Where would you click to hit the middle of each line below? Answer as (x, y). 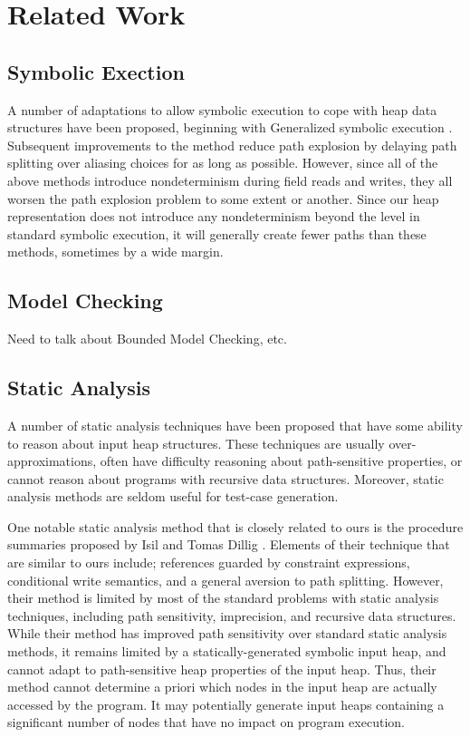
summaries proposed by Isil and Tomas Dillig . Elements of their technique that (229, 544)
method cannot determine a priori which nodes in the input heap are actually (222, 687)
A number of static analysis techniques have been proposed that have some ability (235, 425)
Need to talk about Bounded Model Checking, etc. (147, 339)
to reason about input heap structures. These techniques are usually (196, 443)
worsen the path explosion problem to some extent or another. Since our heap (223, 198)
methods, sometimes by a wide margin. (115, 252)
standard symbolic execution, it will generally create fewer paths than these (217, 233)
